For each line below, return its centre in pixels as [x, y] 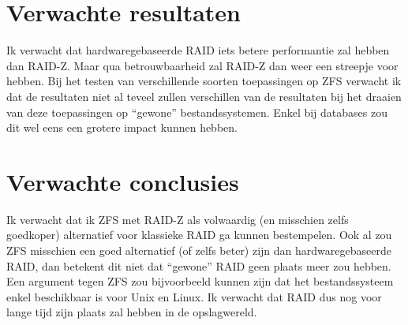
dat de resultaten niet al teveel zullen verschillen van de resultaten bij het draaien [204, 96]
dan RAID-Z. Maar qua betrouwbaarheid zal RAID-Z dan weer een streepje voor [202, 65]
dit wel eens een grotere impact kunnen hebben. [122, 127]
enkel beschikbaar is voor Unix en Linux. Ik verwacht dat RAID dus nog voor [194, 296]
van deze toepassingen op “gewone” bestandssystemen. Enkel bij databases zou [197, 112]
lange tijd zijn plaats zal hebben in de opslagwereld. [132, 312]
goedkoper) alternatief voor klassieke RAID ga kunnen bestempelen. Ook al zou [199, 235]
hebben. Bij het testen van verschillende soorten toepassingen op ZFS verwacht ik [204, 81]
